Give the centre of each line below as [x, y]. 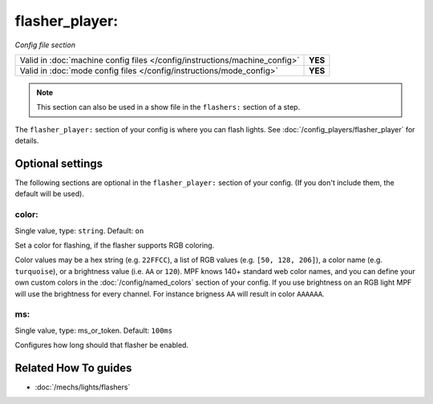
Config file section [45, 45]
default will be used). [49, 194]
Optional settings [59, 163]
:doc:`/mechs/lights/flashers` [83, 387]
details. [27, 141]
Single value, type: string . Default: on [79, 230]
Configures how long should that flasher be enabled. [101, 345]
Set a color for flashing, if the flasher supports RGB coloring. [115, 245]
